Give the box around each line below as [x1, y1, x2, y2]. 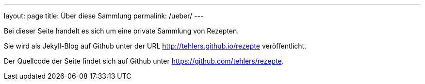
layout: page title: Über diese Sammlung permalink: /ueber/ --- [4, 12, 204, 20]
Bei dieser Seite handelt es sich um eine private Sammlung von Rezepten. [4, 27, 239, 35]
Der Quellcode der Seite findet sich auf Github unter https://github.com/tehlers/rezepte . [4, 57, 284, 65]
